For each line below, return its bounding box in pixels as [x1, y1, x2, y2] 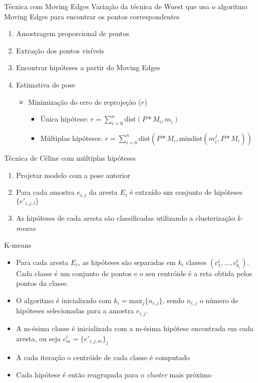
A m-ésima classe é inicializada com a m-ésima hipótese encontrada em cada [16, 322, 254, 333]
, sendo [162, 295, 184, 306]
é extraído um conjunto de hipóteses [130, 187, 243, 197]
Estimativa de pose [16, 79, 76, 90]
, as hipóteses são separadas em [78, 256, 176, 267]
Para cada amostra [16, 187, 75, 197]
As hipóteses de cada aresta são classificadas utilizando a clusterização [16, 213, 235, 223]
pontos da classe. [16, 278, 69, 288]
